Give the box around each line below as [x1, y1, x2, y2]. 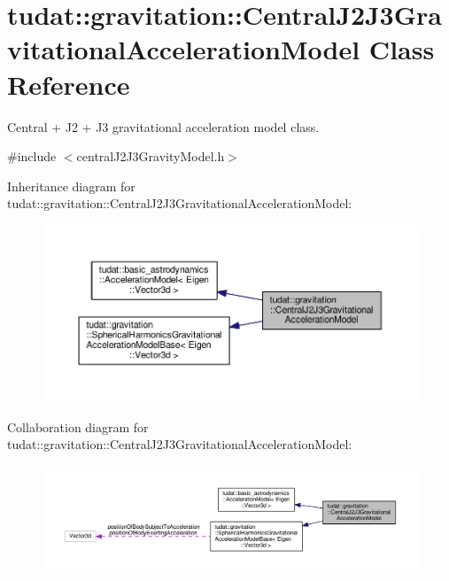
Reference [7, 66, 130, 102]
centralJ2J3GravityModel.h [76, 147, 225, 166]
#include [7, 147, 57, 166]
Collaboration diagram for [7, 417, 149, 436]
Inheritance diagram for [7, 176, 135, 195]
